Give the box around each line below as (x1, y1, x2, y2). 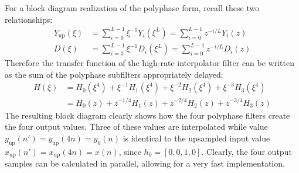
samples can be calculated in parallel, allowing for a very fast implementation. (5, 157, 285, 169)
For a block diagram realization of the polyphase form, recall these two (5, 2, 260, 13)
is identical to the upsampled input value (123, 132, 270, 144)
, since (118, 145, 141, 157)
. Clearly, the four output (201, 145, 292, 157)
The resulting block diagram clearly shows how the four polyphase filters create (5, 109, 290, 121)
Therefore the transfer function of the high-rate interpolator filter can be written (5, 57, 294, 69)
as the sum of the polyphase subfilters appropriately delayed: (5, 68, 223, 80)
